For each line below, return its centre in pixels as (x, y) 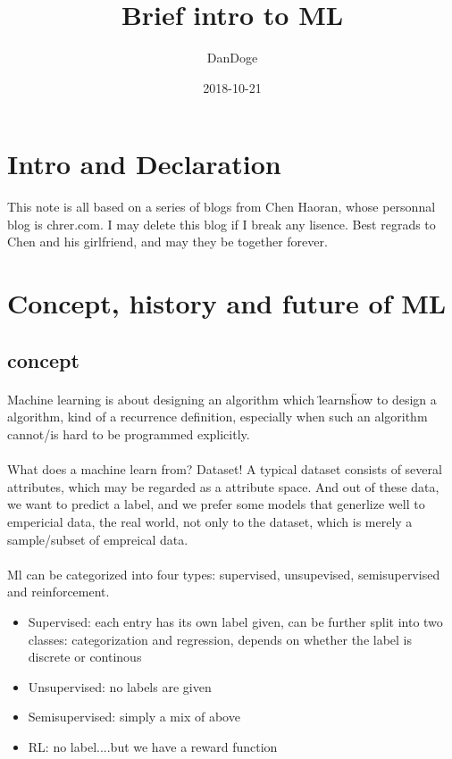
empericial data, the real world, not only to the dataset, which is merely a (210, 521)
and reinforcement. (59, 592)
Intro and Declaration (144, 164)
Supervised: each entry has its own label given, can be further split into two (235, 621)
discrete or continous (85, 657)
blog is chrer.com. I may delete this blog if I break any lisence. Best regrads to (222, 224)
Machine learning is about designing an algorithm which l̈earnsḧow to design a (222, 399)
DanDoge (232, 58)
